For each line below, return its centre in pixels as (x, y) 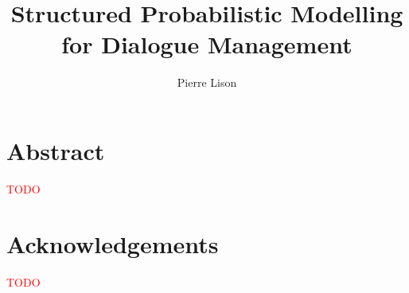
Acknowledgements (113, 243)
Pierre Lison (207, 82)
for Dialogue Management (207, 44)
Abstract (56, 150)
